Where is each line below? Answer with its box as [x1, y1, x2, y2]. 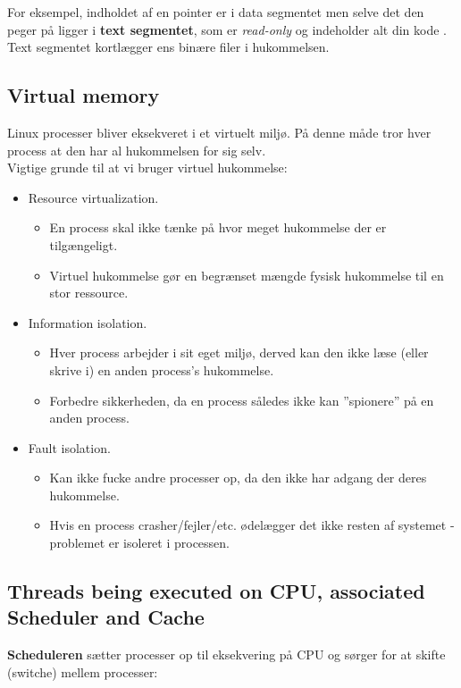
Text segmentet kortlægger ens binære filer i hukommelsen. [7, 38, 330, 56]
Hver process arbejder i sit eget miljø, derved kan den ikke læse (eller [49, 343, 429, 362]
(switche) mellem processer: [7, 662, 158, 681]
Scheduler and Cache [7, 603, 205, 631]
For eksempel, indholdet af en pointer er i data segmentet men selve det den [7, 3, 424, 21]
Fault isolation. [28, 438, 111, 457]
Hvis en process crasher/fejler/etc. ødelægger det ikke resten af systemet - [49, 516, 455, 534]
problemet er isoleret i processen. [49, 533, 230, 552]
